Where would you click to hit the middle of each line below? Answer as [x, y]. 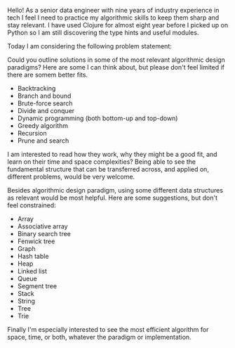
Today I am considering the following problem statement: [89, 46]
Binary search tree [44, 234]
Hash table [33, 256]
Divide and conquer [46, 111]
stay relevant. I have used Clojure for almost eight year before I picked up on [118, 25]
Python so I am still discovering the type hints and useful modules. [103, 32]
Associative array [42, 226]
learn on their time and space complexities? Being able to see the [102, 162]
